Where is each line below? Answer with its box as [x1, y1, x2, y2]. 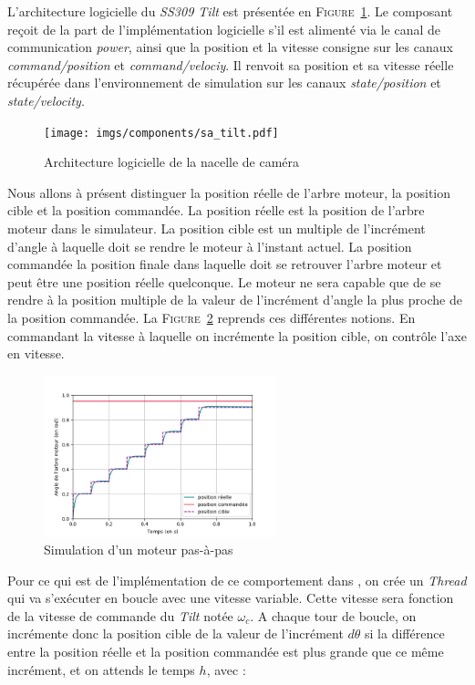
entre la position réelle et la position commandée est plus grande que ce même [7, 641, 444, 660]
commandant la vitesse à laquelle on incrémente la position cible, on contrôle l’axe [7, 326, 467, 345]
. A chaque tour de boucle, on [250, 606, 417, 625]
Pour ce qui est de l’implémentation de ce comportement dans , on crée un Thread [7, 570, 467, 589]
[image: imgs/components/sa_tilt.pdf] [44, 126, 279, 140]
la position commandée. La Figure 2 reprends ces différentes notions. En [7, 307, 416, 327]
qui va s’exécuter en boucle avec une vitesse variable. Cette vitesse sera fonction [7, 588, 454, 607]
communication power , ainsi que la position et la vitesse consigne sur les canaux [7, 37, 453, 57]
